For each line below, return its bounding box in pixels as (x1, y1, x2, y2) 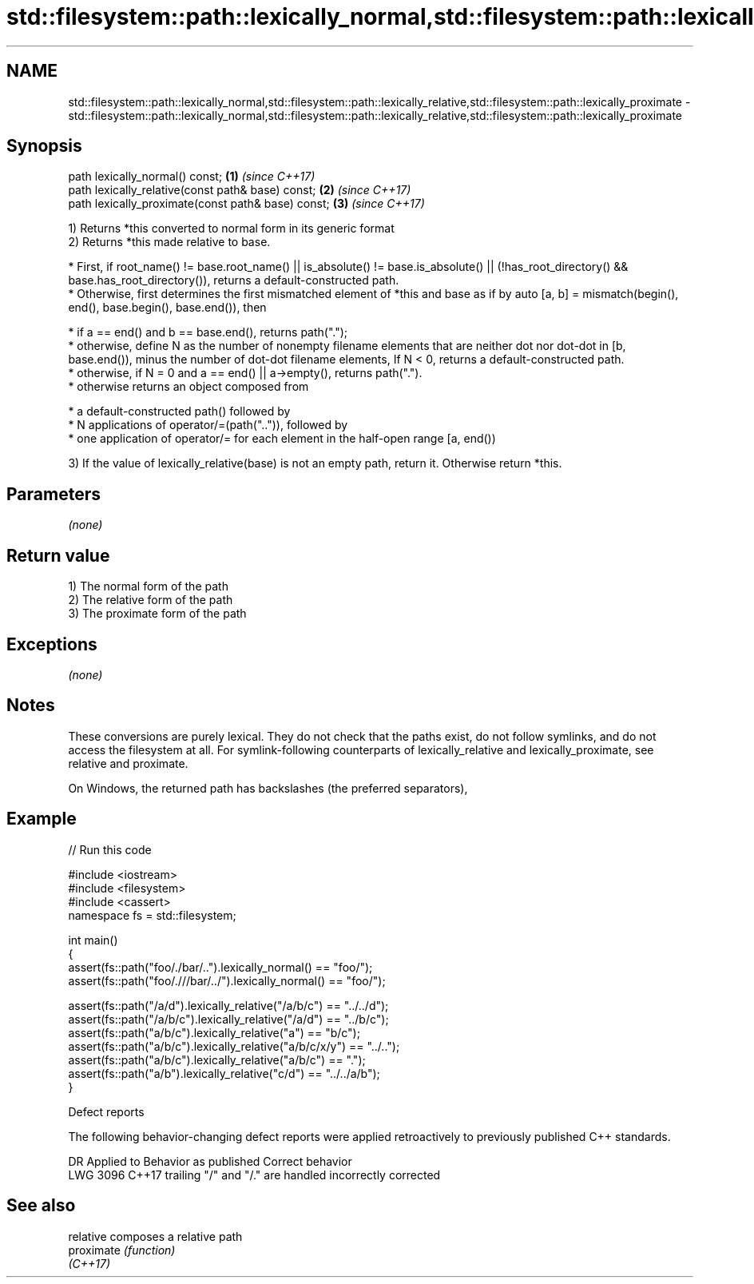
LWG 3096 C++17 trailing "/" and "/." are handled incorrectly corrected (68, 1167, 441, 1182)
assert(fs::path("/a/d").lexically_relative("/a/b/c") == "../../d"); (68, 998, 389, 1012)
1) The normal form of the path (68, 579, 228, 594)
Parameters (6, 483, 101, 504)
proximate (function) (68, 1242, 176, 1257)
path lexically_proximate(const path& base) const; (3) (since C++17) (68, 197, 425, 211)
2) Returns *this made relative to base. (68, 235, 271, 249)
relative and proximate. (68, 756, 188, 770)
